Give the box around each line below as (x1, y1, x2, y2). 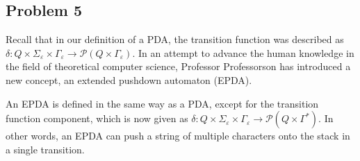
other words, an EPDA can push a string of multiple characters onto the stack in (6, 128, 350, 143)
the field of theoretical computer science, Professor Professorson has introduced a (6, 59, 351, 74)
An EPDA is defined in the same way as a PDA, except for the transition (6, 96, 319, 110)
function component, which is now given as (6, 111, 188, 126)
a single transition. (6, 142, 85, 156)
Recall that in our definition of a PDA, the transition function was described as (6, 32, 344, 46)
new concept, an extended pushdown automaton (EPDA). (6, 72, 252, 87)
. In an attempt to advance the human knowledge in (132, 45, 354, 60)
